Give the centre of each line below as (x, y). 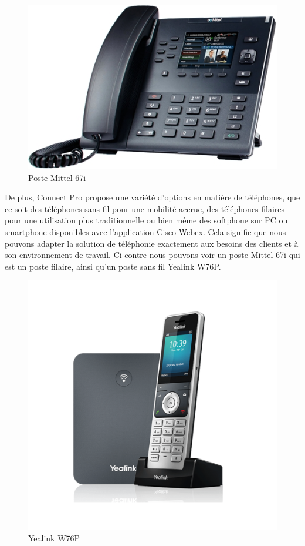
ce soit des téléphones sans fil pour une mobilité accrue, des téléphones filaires (145, 208)
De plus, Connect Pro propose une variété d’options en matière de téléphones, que (152, 197)
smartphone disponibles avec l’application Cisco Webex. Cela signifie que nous (145, 232)
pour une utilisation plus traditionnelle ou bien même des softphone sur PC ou (146, 220)
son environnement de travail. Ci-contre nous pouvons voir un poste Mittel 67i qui (152, 255)
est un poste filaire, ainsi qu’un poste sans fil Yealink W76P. (113, 266)
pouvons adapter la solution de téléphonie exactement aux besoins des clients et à (152, 243)
